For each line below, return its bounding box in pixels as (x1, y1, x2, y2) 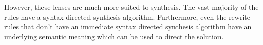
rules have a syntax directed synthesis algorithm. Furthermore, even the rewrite (4, 11, 250, 22)
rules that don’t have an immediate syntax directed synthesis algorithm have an (4, 21, 252, 32)
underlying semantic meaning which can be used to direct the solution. (4, 31, 224, 41)
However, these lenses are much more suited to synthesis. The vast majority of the (4, 2, 259, 12)
